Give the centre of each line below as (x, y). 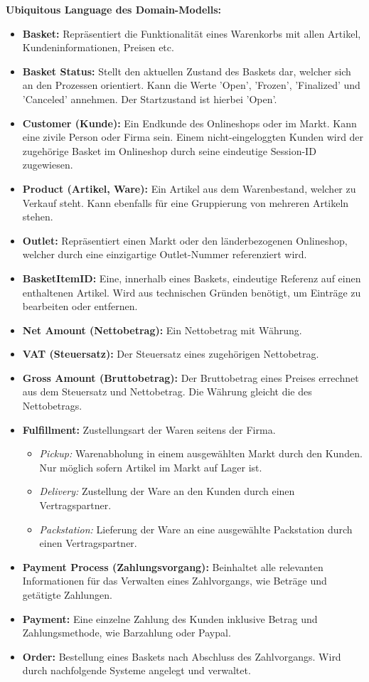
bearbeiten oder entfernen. (80, 306)
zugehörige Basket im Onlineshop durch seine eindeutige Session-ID (169, 150)
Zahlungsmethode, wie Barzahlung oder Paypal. (127, 633)
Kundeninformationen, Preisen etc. (98, 47)
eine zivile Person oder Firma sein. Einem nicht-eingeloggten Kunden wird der (193, 137)
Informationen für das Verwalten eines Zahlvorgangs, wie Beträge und (175, 581)
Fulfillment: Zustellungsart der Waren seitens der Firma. (149, 429)
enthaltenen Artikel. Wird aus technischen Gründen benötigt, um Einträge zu (192, 292)
